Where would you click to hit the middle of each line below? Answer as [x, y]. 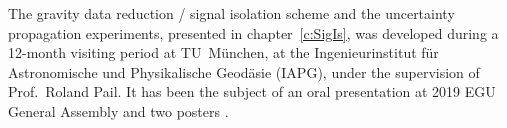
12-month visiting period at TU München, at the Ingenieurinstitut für [223, 52]
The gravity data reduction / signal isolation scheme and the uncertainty [231, 13]
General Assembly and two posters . [118, 110]
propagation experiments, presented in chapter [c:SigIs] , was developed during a [253, 32]
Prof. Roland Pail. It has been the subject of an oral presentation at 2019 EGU [252, 91]
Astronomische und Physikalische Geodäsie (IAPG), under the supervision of [244, 71]
